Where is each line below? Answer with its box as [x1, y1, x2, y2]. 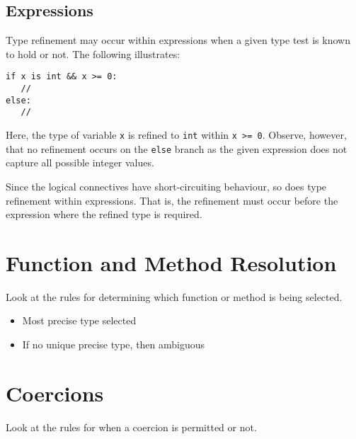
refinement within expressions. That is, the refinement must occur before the [6, 193, 338, 207]
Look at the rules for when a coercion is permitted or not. [6, 419, 257, 434]
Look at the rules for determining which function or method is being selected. [6, 289, 343, 304]
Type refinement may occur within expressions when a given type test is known [6, 33, 350, 47]
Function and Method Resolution [6, 248, 337, 277]
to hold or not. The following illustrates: [6, 46, 180, 61]
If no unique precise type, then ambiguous [22, 337, 205, 352]
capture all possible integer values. [6, 155, 154, 170]
